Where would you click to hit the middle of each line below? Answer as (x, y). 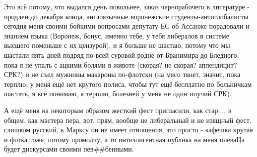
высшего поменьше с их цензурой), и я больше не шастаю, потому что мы (117, 45)
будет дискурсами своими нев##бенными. (69, 149)
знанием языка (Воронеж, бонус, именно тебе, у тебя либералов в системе (117, 35)
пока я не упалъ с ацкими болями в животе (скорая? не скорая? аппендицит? (121, 64)
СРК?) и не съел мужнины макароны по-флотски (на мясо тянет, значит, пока (122, 74)
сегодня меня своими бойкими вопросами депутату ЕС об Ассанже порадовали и (127, 26)
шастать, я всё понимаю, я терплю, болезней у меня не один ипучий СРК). (118, 94)
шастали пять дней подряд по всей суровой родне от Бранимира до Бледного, (122, 55)
